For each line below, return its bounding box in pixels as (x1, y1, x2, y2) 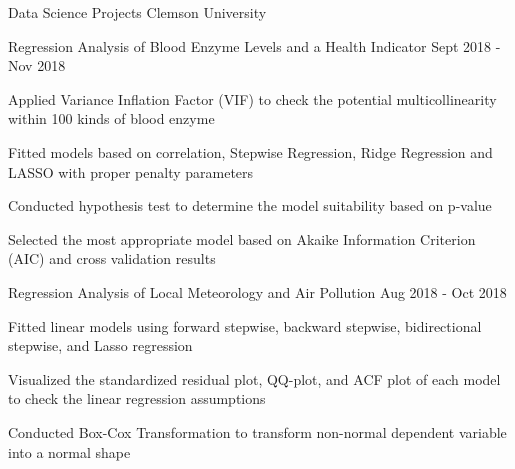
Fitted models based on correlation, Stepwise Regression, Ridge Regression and (8, 141, 493, 162)
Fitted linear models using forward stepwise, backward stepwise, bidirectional (8, 315, 482, 336)
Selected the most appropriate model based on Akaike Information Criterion (8, 228, 476, 249)
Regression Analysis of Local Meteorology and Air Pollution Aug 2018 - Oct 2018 (8, 281, 507, 302)
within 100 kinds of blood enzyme (8, 108, 215, 129)
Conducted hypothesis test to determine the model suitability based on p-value (8, 195, 492, 216)
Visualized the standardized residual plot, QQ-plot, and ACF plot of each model (8, 368, 501, 389)
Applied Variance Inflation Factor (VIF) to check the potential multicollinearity (8, 88, 497, 109)
